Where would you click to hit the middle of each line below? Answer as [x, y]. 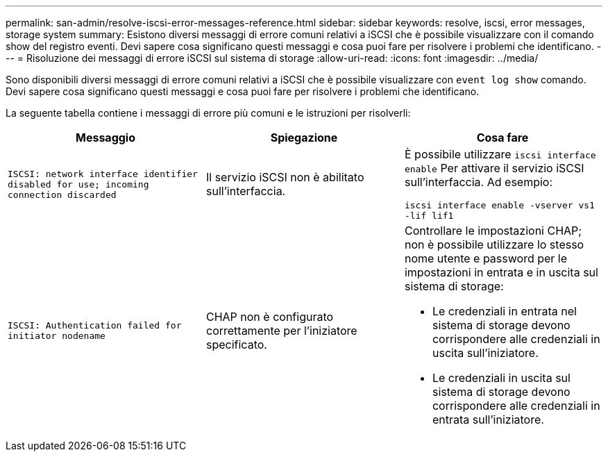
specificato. [236, 344]
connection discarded [62, 194]
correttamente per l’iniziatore [281, 331]
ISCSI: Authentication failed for [95, 325]
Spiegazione [304, 138]
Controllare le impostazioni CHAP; [493, 231]
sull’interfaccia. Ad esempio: [479, 182]
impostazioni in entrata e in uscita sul [501, 272]
